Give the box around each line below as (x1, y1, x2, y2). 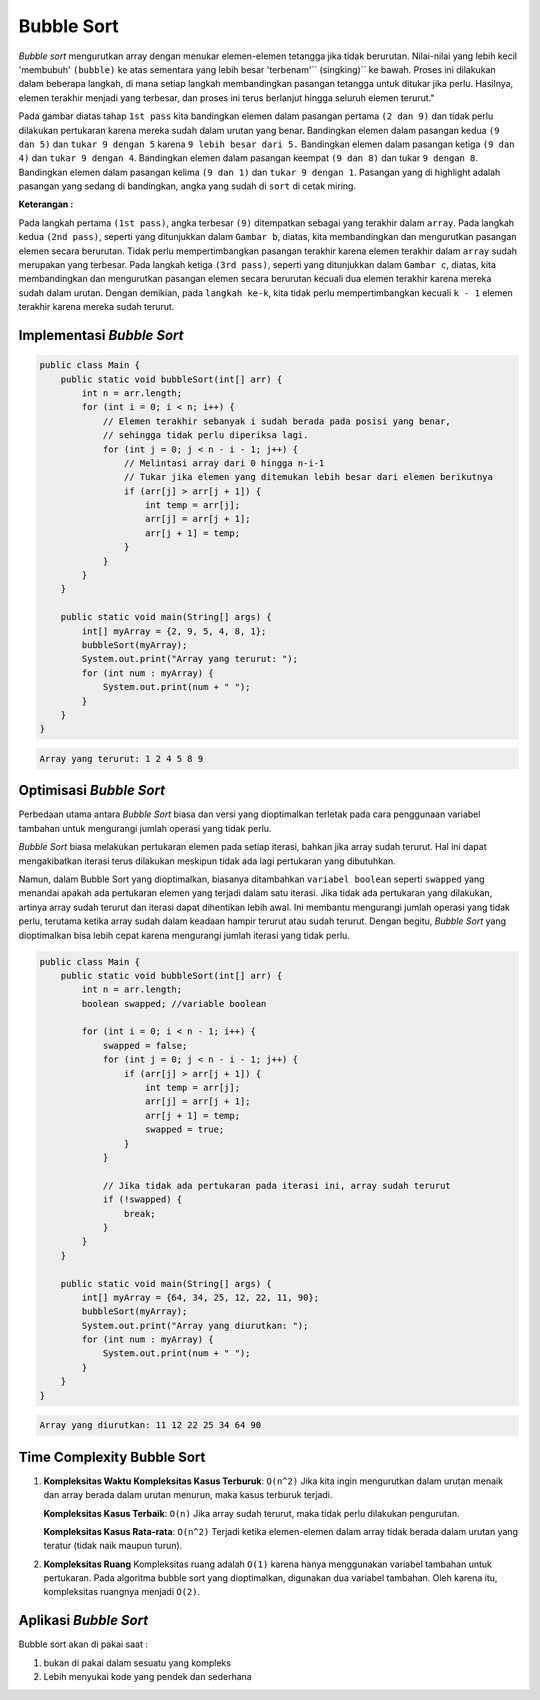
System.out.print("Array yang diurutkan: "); (81, 1320, 309, 1331)
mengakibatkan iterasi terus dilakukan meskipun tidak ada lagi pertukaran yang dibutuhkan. (18, 855, 396, 867)
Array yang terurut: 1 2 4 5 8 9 (39, 753, 204, 764)
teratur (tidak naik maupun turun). (43, 1540, 183, 1552)
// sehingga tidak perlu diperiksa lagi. (102, 430, 309, 441)
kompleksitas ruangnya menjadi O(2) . (43, 1586, 201, 1598)
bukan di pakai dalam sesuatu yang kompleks (43, 1656, 232, 1669)
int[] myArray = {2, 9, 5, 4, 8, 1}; (81, 625, 267, 637)
